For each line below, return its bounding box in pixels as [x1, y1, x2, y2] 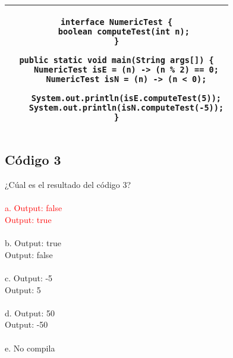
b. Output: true [5, 237, 61, 249]
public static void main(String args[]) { [19, 55, 214, 65]
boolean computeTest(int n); [58, 27, 190, 36]
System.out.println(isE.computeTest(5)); [31, 93, 222, 103]
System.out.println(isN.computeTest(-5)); [29, 103, 224, 112]
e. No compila [5, 341, 55, 354]
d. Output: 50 [5, 306, 55, 319]
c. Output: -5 [5, 271, 53, 284]
